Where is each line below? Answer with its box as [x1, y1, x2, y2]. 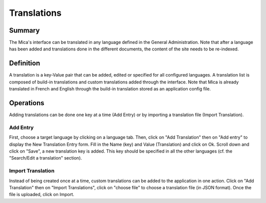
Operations [9, 99, 44, 107]
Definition [9, 59, 40, 68]
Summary [9, 26, 40, 35]
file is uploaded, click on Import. [9, 192, 74, 198]
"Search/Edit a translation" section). [9, 155, 82, 161]
